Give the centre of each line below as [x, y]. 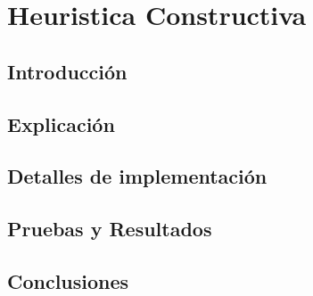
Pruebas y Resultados [110, 229]
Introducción [67, 71]
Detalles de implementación [137, 176]
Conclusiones [68, 280]
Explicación [61, 123]
